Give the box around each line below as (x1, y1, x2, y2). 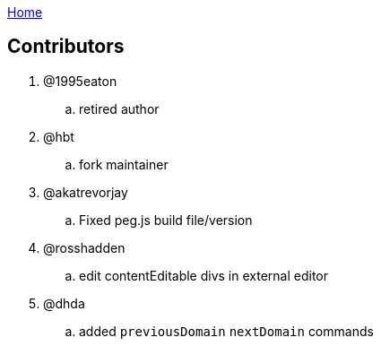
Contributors (7, 35, 125, 58)
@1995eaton (43, 73, 117, 89)
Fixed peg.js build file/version (79, 212, 253, 228)
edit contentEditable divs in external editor (79, 267, 329, 283)
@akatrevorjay (43, 184, 128, 200)
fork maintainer (79, 156, 169, 172)
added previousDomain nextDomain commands (79, 323, 374, 339)
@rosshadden (43, 239, 126, 255)
